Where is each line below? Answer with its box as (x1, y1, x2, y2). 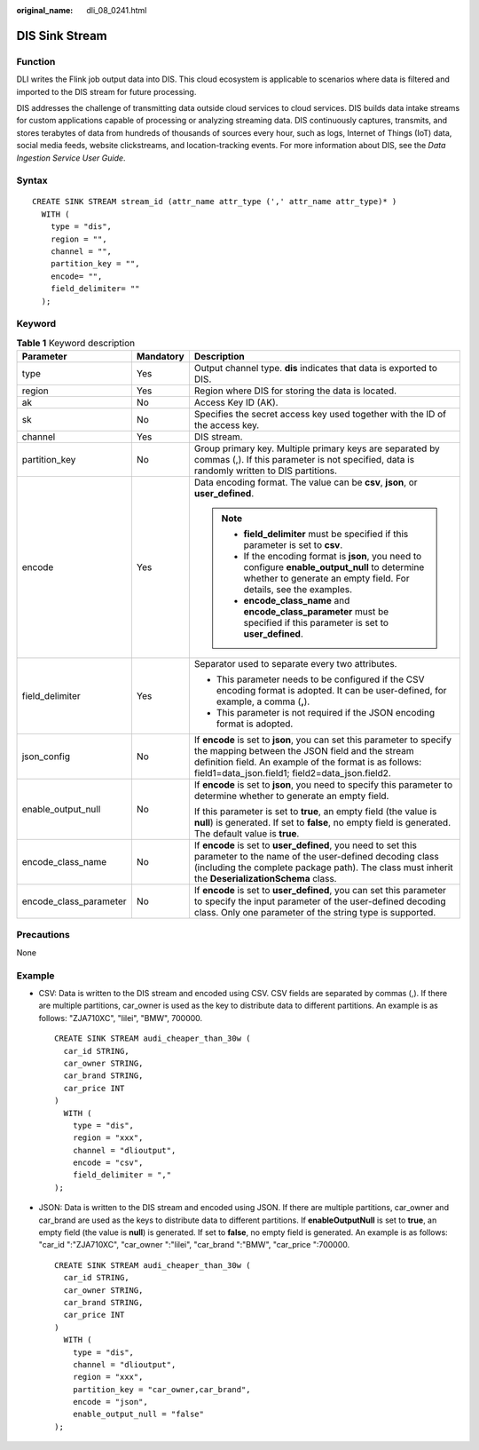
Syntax (16, 174, 48, 186)
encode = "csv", (72, 1158, 144, 1168)
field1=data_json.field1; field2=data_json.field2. (193, 767, 392, 780)
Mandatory (136, 351, 185, 363)
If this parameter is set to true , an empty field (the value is (193, 805, 437, 818)
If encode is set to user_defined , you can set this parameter (193, 884, 447, 897)
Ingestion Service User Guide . (16, 152, 126, 163)
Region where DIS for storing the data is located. (193, 384, 397, 397)
